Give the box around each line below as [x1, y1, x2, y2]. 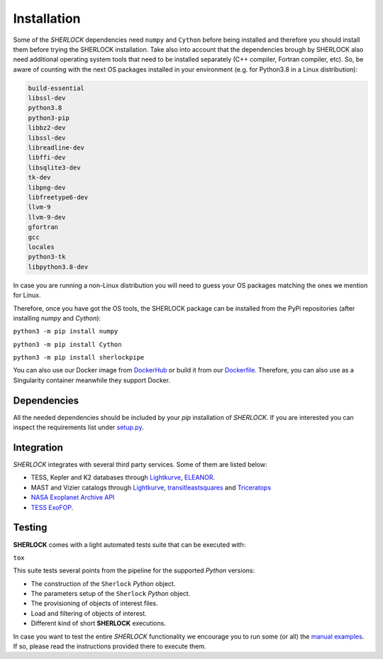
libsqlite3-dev [28, 163, 81, 172]
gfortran [28, 223, 59, 231]
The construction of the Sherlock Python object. [30, 579, 176, 588]
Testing [13, 521, 48, 533]
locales [28, 243, 55, 251]
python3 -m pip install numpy [13, 327, 118, 336]
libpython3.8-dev [28, 262, 89, 271]
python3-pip [28, 113, 70, 122]
